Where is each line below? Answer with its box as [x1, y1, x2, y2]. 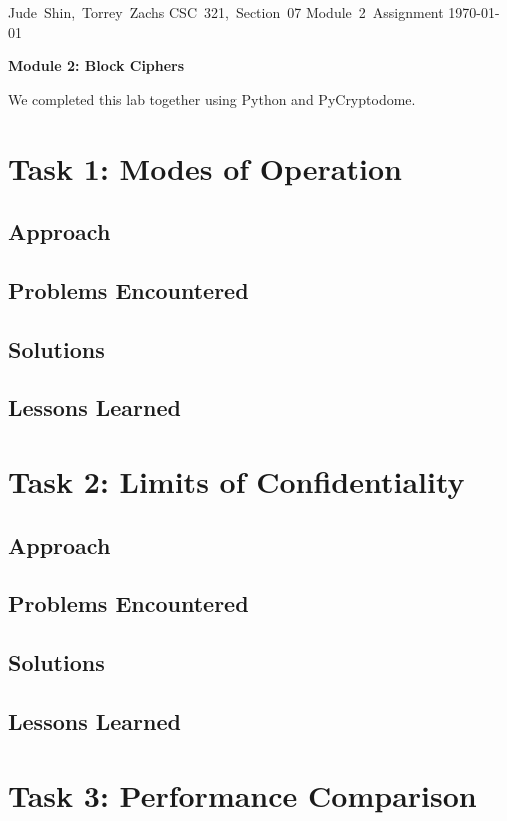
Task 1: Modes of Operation [8, 147, 402, 188]
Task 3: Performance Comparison [8, 774, 477, 815]
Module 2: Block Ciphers [8, 55, 185, 76]
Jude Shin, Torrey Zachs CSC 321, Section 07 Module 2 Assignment [8, 2, 444, 22]
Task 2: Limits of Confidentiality [8, 461, 465, 502]
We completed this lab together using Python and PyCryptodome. [8, 88, 416, 109]
